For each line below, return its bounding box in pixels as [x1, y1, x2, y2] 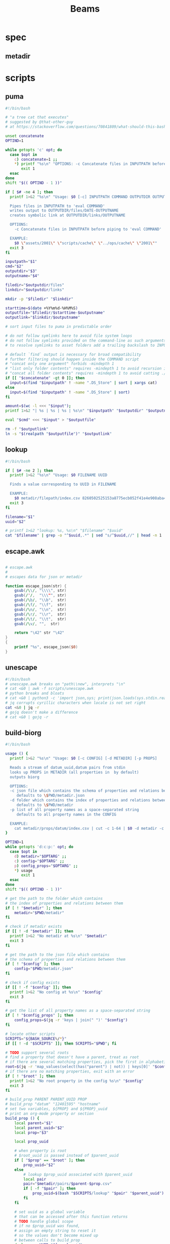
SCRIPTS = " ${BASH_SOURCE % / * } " [5, 1036, 67, 1041]
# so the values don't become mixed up [14, 1233, 99, 1238]
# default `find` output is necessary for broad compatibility [5, 352, 142, 357]
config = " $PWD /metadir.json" [14, 966, 73, 971]
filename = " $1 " [5, 514, 35, 519]
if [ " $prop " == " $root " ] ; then [14, 1158, 85, 1163]
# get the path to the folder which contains [5, 896, 103, 901]
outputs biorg [10, 775, 39, 780]
